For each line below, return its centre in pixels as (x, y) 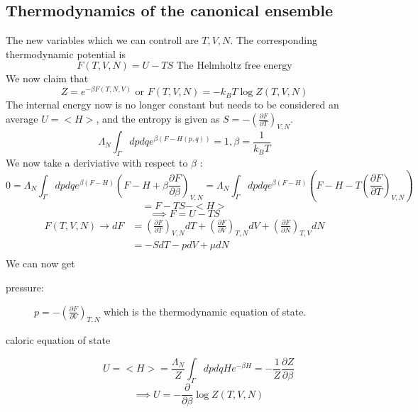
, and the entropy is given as (158, 118)
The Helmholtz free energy (234, 66)
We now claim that (47, 78)
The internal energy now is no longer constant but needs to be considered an (172, 105)
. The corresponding (274, 40)
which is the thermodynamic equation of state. (205, 311)
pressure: (25, 287)
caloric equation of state (58, 340)
